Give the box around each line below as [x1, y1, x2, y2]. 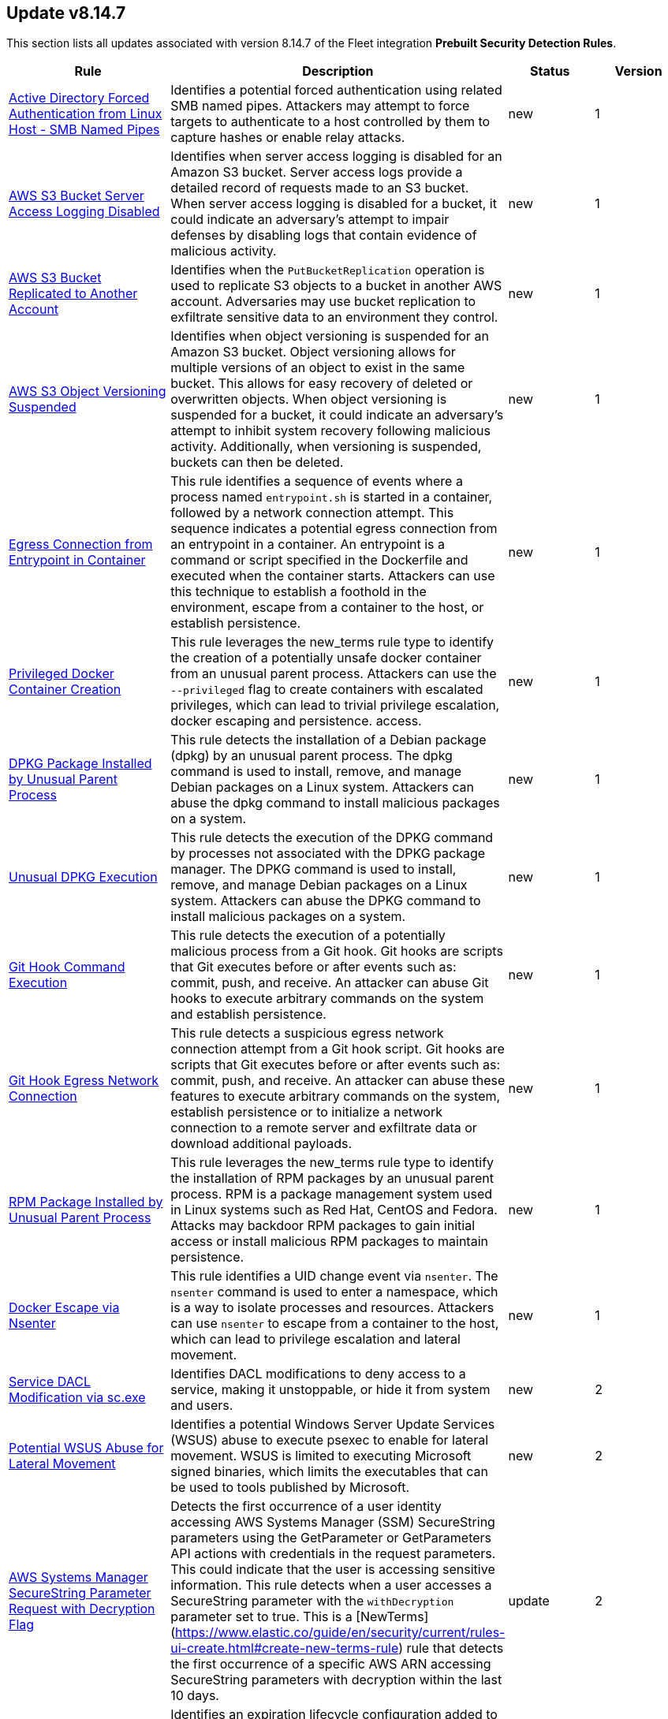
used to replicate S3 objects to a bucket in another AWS [170, 278, 502, 294]
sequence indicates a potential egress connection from [170, 520, 498, 537]
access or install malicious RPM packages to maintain [170, 1233, 488, 1250]
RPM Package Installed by [9, 1194, 163, 1210]
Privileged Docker [9, 666, 114, 682]
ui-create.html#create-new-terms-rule [170, 1640, 399, 1657]
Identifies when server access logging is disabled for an [170, 148, 502, 165]
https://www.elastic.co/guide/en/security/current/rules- [175, 1624, 506, 1641]
